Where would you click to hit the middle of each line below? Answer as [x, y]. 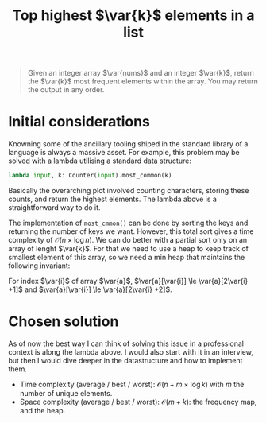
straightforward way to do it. [54, 208]
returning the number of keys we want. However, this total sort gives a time [131, 231]
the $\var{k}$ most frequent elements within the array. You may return [143, 81]
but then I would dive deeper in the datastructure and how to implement [125, 360]
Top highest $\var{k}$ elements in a [133, 16]
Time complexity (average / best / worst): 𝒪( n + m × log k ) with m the [132, 384]
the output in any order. [66, 90]
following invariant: [39, 266]
